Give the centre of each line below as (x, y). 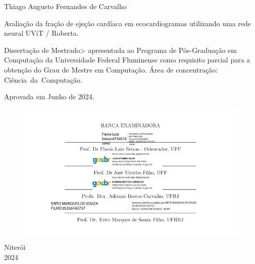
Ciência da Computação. (43, 79)
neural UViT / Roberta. (41, 33)
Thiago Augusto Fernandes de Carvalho (65, 6)
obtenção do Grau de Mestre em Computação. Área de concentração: (111, 69)
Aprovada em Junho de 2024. (49, 96)
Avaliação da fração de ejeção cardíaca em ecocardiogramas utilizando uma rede (128, 23)
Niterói (15, 247)
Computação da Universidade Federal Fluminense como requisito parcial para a (127, 60)
